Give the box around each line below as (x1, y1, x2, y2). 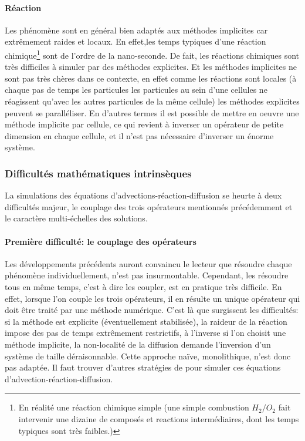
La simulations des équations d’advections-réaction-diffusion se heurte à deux (5, 189, 282, 201)
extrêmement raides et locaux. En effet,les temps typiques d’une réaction (5, 35, 266, 48)
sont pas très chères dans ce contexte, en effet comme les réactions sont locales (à (5, 72, 297, 84)
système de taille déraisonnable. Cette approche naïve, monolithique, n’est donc (5, 349, 291, 362)
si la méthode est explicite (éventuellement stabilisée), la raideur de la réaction (5, 315, 287, 327)
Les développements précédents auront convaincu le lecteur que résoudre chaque (5, 257, 292, 270)
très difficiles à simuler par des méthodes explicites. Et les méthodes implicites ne (5, 60, 297, 73)
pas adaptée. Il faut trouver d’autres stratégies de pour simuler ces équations (5, 361, 281, 373)
